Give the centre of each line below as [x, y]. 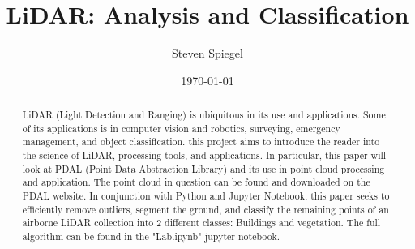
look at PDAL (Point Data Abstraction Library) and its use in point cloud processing [203, 168]
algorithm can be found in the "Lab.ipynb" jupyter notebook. [151, 236]
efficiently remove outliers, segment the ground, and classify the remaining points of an [205, 209]
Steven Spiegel [207, 53]
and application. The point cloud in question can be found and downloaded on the [196, 182]
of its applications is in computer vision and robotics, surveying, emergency [181, 128]
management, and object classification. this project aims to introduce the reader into [201, 142]
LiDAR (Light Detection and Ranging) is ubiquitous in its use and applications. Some [204, 115]
